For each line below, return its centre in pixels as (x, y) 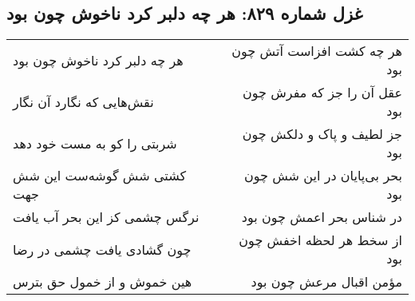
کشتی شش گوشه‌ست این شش (100, 176)
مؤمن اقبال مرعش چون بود (326, 282)
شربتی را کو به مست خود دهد (95, 143)
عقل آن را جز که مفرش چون (322, 93)
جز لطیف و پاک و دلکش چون (322, 134)
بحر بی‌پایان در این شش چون (323, 176)
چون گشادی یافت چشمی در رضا (102, 249)
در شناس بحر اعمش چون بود (322, 217)
